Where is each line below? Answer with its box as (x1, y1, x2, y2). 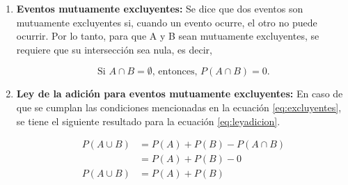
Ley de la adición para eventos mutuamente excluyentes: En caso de (16, 86, 343, 101)
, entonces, (152, 67, 198, 77)
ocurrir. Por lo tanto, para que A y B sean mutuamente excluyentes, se (16, 29, 319, 43)
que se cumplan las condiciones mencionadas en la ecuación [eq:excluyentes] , (16, 99, 342, 114)
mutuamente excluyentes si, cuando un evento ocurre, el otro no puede (16, 15, 317, 29)
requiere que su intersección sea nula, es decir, (16, 42, 212, 56)
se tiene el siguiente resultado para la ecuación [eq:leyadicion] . (16, 113, 280, 128)
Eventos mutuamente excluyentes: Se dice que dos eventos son (16, 1, 303, 15)
